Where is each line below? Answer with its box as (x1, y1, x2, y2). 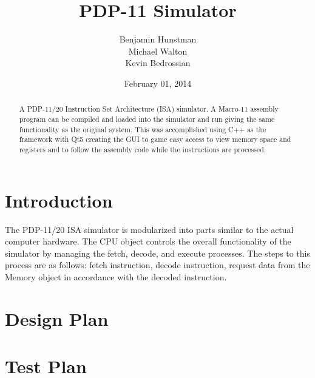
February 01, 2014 (124, 76, 192, 89)
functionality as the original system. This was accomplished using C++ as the (19, 124, 266, 134)
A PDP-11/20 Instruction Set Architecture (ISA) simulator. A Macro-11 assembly (19, 104, 279, 114)
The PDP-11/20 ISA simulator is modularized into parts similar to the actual (5, 223, 294, 235)
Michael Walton (128, 44, 188, 57)
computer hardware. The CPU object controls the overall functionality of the (5, 235, 291, 248)
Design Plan (5, 306, 109, 331)
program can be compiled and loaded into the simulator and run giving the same (19, 113, 275, 124)
